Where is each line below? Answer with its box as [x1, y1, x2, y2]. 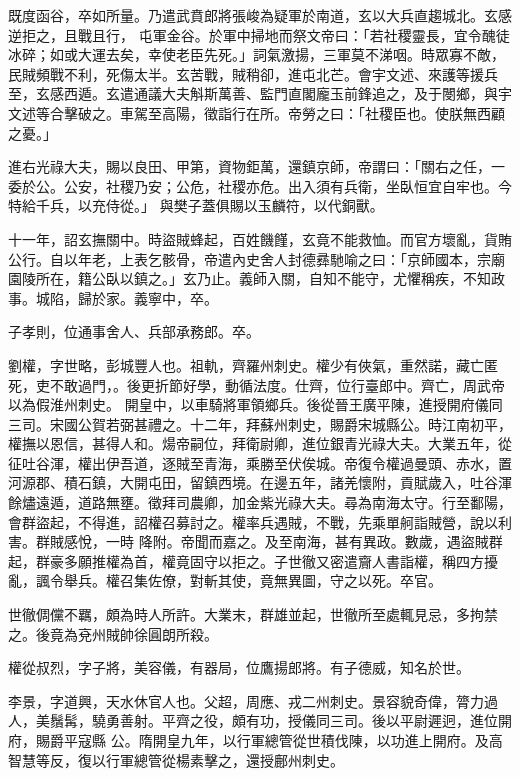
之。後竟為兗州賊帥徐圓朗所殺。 [8, 623, 218, 644]
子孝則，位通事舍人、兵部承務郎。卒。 [8, 321, 260, 342]
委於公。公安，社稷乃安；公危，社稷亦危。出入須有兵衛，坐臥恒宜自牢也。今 [8, 175, 512, 196]
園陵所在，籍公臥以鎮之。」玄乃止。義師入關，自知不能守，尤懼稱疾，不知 [8, 268, 491, 289]
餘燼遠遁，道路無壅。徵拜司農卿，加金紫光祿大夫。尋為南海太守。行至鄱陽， [8, 492, 512, 513]
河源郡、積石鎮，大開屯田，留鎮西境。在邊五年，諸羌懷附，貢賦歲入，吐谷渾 [8, 472, 512, 493]
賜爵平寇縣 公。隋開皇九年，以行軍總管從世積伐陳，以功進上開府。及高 [35, 730, 503, 750]
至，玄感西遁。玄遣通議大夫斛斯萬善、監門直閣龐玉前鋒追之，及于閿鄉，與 [8, 83, 498, 104]
